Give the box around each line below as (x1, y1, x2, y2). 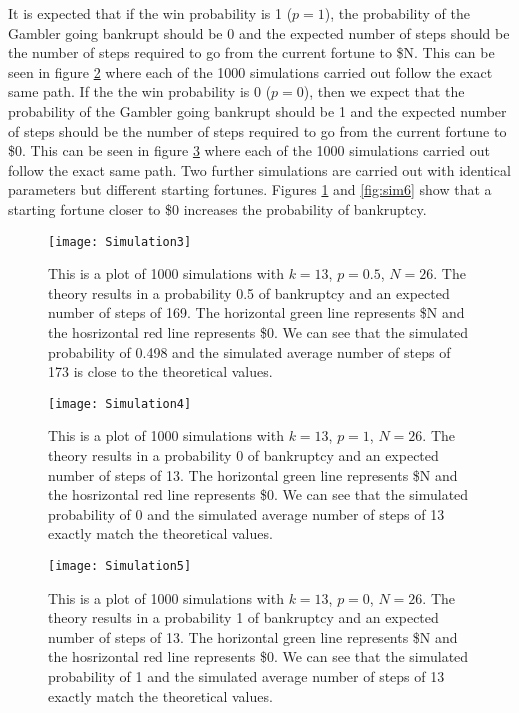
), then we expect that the (303, 81, 465, 102)
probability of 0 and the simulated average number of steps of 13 (48, 503, 445, 524)
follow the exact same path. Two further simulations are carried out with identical (8, 159, 511, 180)
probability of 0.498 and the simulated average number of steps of (48, 341, 451, 362)
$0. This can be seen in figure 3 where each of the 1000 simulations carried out (8, 140, 490, 161)
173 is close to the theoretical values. (48, 361, 273, 382)
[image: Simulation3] (48, 234, 192, 249)
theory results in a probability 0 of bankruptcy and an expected (48, 445, 439, 465)
